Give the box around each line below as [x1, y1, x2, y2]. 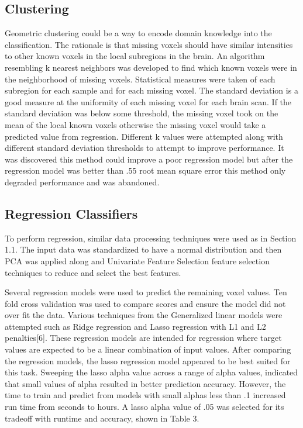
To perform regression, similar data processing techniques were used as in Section [5, 232, 297, 244]
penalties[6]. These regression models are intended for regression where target [5, 332, 282, 344]
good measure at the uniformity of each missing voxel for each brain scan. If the [5, 95, 292, 108]
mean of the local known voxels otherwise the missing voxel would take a [5, 118, 266, 130]
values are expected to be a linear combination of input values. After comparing [5, 343, 291, 355]
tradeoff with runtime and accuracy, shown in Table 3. [5, 412, 199, 424]
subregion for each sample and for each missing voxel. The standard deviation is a [5, 84, 298, 96]
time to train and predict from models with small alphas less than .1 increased [5, 389, 286, 401]
